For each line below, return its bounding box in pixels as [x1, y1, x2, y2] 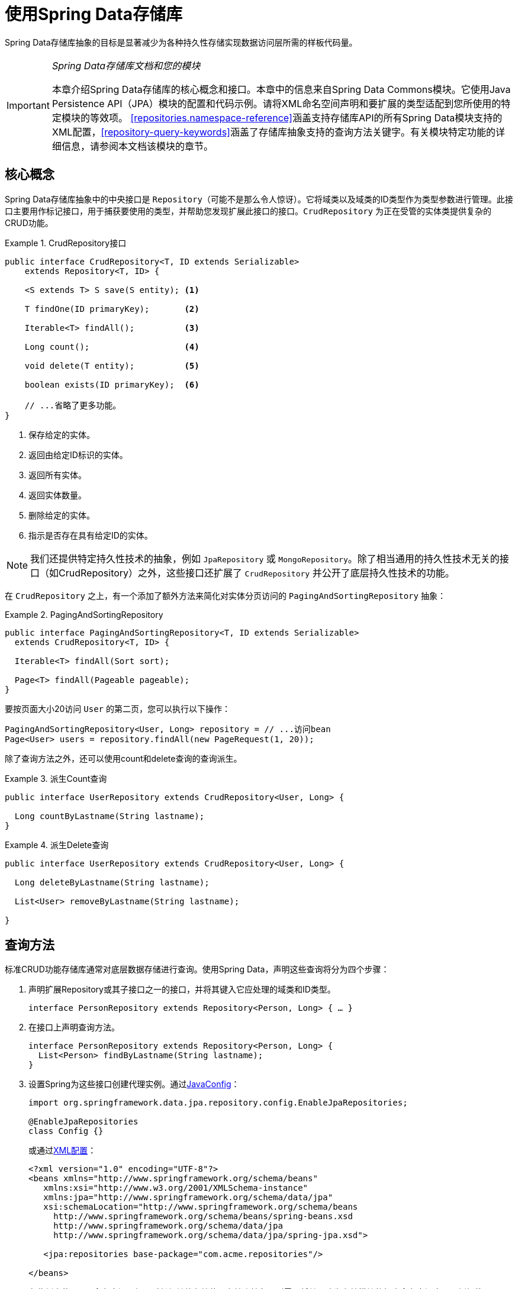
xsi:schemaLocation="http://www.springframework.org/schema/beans [43, 1202, 358, 1212]
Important [7, 99, 50, 111]
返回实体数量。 [28, 489, 86, 500]
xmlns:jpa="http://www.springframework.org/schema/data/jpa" [43, 1193, 333, 1203]
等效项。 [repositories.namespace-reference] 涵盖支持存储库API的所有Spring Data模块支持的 [89, 111, 503, 124]
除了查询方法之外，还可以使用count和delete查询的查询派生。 [5, 753, 242, 763]
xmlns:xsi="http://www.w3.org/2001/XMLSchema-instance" [43, 1183, 308, 1193]
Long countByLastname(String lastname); [14, 811, 205, 821]
